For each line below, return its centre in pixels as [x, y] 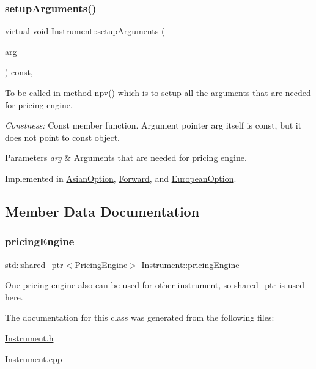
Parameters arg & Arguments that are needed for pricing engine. [126, 158]
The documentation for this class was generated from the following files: [140, 317]
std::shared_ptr [34, 264]
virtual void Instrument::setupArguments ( [85, 31]
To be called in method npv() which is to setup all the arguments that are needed [158, 92]
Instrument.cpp [34, 358]
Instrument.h [29, 337]
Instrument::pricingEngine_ [193, 264]
